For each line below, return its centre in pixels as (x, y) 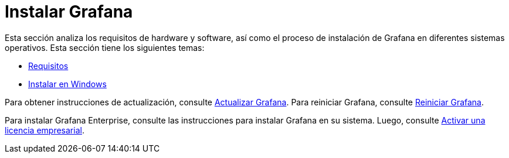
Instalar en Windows (67, 84)
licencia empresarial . (45, 130)
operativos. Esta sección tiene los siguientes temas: (105, 47)
